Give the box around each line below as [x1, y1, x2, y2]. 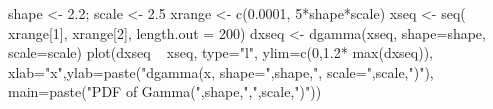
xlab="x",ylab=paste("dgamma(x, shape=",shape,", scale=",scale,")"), [8, 61, 434, 82]
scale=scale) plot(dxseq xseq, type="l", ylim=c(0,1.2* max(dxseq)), [8, 42, 434, 63]
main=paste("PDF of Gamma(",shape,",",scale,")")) [8, 81, 322, 102]
